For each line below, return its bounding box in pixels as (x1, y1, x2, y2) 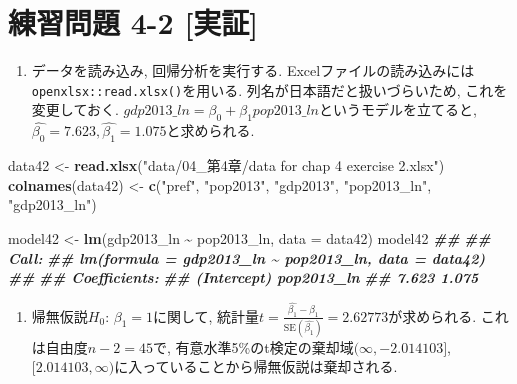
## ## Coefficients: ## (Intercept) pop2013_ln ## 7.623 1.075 (8, 267, 479, 288)
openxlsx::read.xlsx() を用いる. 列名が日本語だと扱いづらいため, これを (31, 79, 508, 100)
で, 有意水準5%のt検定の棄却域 (152, 336, 354, 357)
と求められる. (166, 120, 255, 141)
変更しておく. (31, 99, 119, 120)
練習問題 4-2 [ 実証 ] (8, 2, 259, 43)
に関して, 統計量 (152, 305, 260, 326)
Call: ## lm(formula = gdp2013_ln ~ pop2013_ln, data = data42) (8, 247, 486, 268)
